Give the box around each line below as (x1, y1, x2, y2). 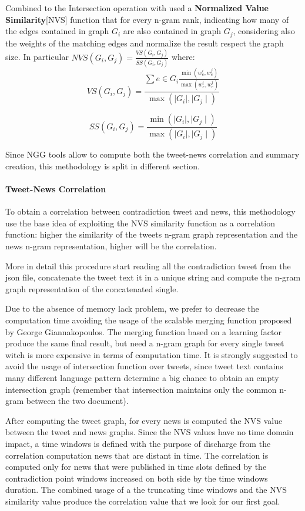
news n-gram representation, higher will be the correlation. (5, 240, 217, 252)
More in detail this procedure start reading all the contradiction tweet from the (5, 259, 291, 272)
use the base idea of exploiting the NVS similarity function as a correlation (5, 216, 275, 229)
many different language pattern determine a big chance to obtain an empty (5, 371, 279, 383)
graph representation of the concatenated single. (5, 282, 179, 295)
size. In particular (5, 51, 69, 63)
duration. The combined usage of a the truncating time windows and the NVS (5, 483, 287, 496)
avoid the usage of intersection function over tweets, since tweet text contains (5, 360, 283, 372)
